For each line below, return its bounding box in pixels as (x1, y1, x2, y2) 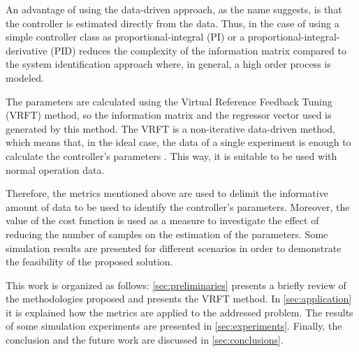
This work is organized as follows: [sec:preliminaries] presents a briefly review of (6, 277, 346, 292)
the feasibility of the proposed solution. (6, 254, 173, 269)
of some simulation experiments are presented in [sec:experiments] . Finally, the (6, 318, 342, 333)
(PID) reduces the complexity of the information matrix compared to (50, 43, 346, 57)
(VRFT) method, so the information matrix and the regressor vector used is (6, 108, 332, 122)
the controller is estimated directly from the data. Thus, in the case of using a (6, 15, 339, 30)
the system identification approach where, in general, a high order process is (6, 57, 331, 71)
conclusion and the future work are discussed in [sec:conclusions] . (6, 332, 284, 347)
